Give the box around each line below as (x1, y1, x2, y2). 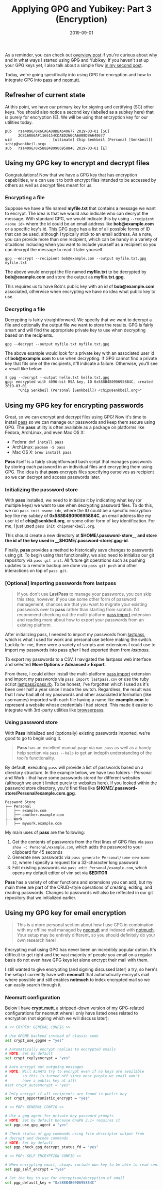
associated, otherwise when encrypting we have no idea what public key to (5, 288, 156, 294)
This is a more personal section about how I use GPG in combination (16, 922, 154, 928)
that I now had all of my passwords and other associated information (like (5, 691, 152, 697)
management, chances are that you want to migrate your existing (16, 601, 147, 607)
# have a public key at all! (5, 1078, 77, 1083)
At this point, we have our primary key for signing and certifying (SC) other (5, 103, 154, 110)
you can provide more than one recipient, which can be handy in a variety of (5, 236, 158, 242)
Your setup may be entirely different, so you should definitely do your (16, 932, 156, 938)
